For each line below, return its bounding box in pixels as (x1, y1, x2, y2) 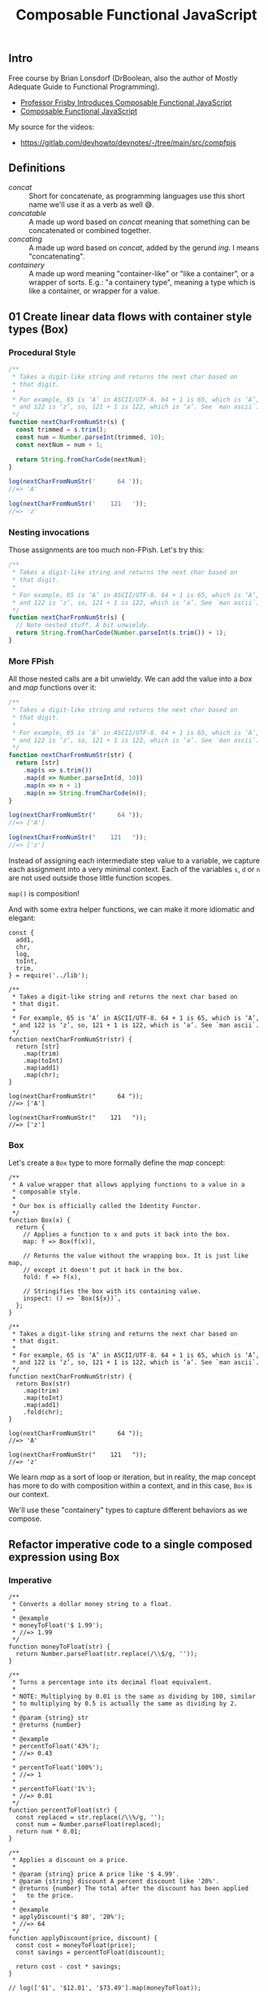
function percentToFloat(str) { (8, 1806, 118, 1814)
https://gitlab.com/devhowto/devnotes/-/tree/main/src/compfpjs (19, 137, 237, 147)
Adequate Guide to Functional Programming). (8, 81, 160, 91)
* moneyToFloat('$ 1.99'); (11, 1621, 104, 1630)
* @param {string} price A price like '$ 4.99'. (11, 1870, 180, 1878)
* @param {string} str (11, 1713, 89, 1721)
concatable (8, 209, 47, 219)
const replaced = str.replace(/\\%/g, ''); (15, 1813, 165, 1821)
